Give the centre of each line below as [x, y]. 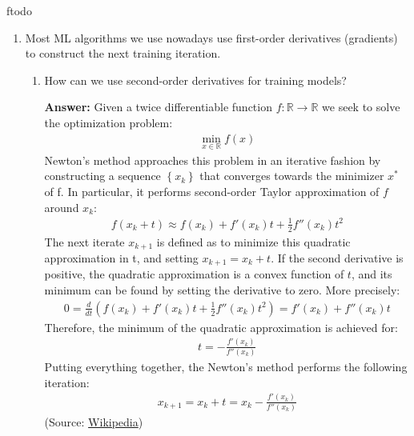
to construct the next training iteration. [123, 53]
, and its [372, 274]
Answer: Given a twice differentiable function [158, 107]
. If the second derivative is [337, 258]
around [62, 207]
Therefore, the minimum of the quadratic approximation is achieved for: [221, 327]
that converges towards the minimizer [292, 176]
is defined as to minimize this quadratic [253, 241]
